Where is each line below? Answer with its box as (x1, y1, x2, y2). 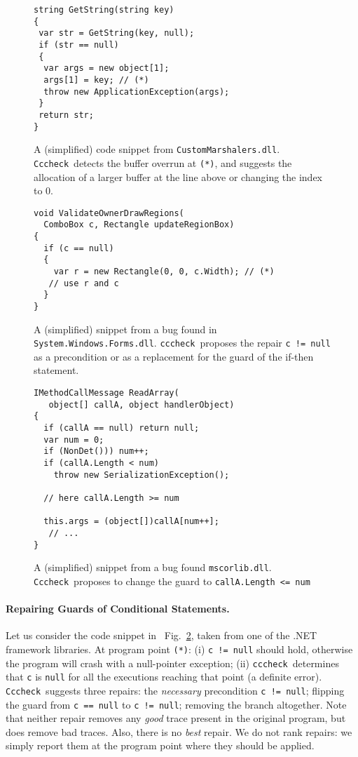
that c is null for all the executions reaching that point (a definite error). (6, 669, 322, 684)
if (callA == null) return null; (43, 423, 200, 434)
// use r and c (48, 278, 119, 288)
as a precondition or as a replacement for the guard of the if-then (34, 349, 314, 363)
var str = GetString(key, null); (39, 28, 195, 39)
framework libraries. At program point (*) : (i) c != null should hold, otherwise (6, 641, 353, 656)
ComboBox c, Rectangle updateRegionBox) (43, 220, 235, 230)
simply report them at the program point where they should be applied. (6, 738, 315, 753)
